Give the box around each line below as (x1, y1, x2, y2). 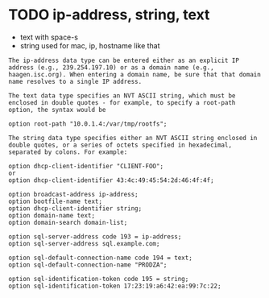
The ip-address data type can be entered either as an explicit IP (8, 56, 240, 64)
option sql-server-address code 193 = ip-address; (8, 232, 182, 241)
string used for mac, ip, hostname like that (19, 40, 160, 50)
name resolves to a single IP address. (8, 77, 143, 85)
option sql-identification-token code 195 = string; (8, 275, 189, 283)
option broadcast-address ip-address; (8, 190, 139, 198)
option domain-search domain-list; (8, 218, 128, 226)
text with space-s (19, 32, 79, 42)
